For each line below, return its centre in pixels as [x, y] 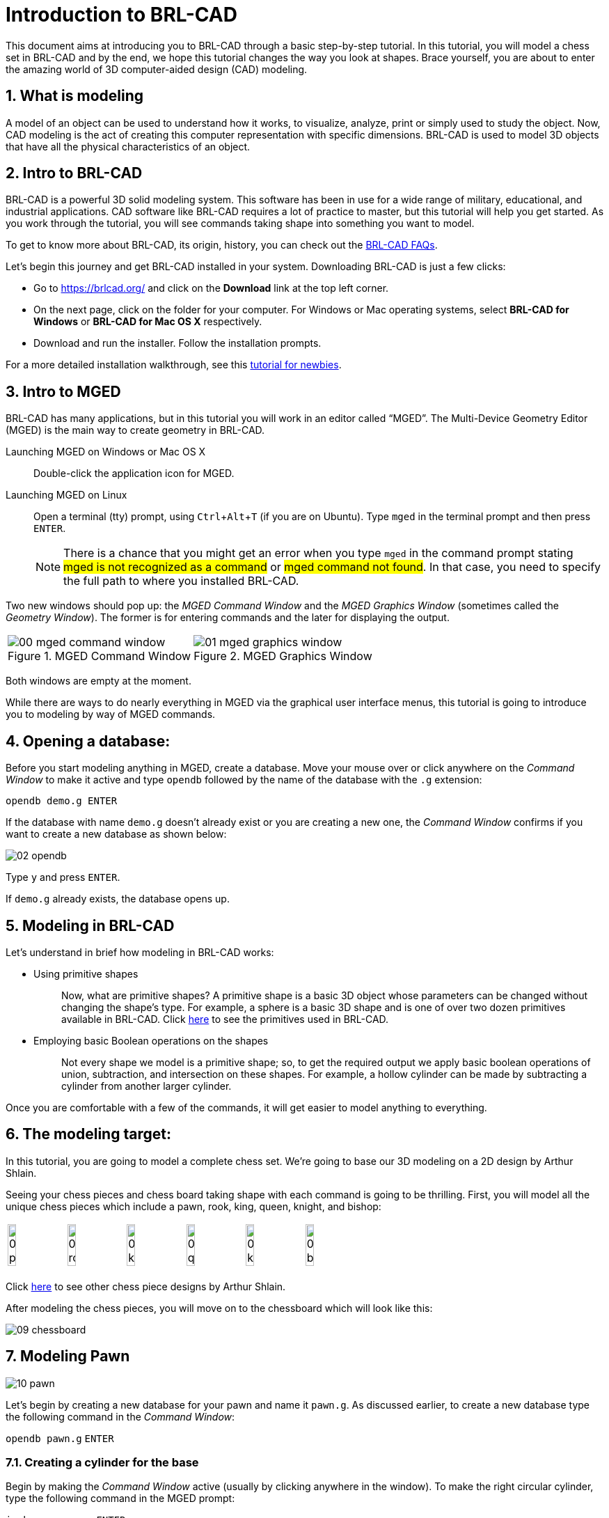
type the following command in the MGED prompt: [120, 1499]
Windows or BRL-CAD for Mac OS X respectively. [148, 322]
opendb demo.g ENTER [62, 801]
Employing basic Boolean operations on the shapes [151, 1040]
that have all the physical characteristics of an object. [128, 146]
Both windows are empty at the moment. [98, 681]
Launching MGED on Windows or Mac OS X [106, 452]
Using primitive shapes [86, 973]
